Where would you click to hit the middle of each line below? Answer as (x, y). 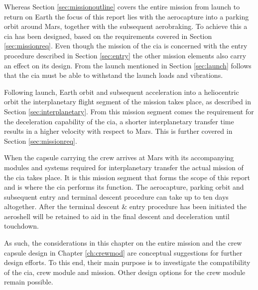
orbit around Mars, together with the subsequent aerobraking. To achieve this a (126, 26)
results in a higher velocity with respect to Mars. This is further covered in (118, 131)
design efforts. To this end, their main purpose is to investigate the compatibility (127, 262)
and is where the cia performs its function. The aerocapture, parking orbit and (124, 187)
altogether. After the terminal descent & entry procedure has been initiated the (125, 206)
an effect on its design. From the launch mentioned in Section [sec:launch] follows (128, 65)
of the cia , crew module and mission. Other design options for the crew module (125, 272)
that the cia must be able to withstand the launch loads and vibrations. (114, 75)
